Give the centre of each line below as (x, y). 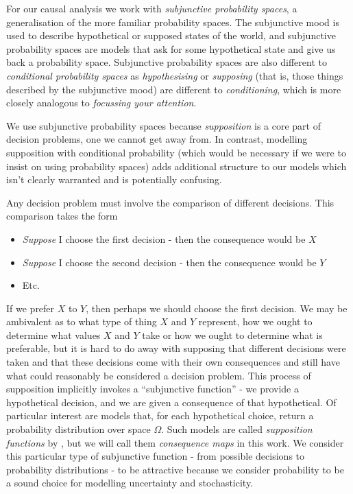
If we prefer (31, 308)
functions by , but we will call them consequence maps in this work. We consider (175, 442)
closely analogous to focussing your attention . (101, 103)
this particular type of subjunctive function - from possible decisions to (156, 456)
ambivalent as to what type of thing (82, 321)
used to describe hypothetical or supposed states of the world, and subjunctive (171, 35)
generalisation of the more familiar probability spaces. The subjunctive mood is (173, 22)
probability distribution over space (78, 429)
